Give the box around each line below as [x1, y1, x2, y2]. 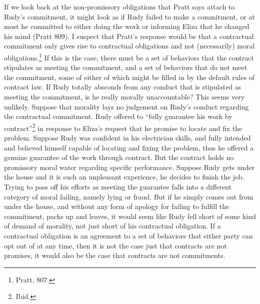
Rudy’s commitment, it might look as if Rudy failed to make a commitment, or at [4, 11, 255, 21]
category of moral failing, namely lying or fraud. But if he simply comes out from [4, 191, 253, 201]
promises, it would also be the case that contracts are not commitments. [4, 250, 225, 260]
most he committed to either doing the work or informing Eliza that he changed [4, 21, 249, 31]
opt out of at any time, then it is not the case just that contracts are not [4, 240, 227, 250]
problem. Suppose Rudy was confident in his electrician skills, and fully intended [4, 132, 251, 143]
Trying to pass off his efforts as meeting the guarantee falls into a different [4, 181, 232, 191]
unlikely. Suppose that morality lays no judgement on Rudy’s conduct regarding [4, 101, 249, 111]
